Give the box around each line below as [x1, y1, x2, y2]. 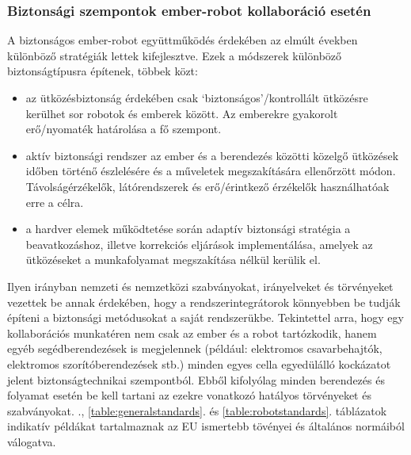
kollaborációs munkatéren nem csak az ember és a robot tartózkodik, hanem [7, 324, 377, 341]
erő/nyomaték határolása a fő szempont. [25, 120, 222, 137]
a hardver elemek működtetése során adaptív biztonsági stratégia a [25, 220, 351, 237]
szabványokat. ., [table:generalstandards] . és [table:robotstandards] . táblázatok [7, 402, 387, 419]
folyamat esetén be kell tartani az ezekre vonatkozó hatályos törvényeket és [7, 387, 371, 403]
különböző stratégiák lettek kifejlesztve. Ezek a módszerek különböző [7, 47, 342, 63]
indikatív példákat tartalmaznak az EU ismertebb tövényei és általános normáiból [7, 418, 405, 434]
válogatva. [7, 433, 56, 449]
